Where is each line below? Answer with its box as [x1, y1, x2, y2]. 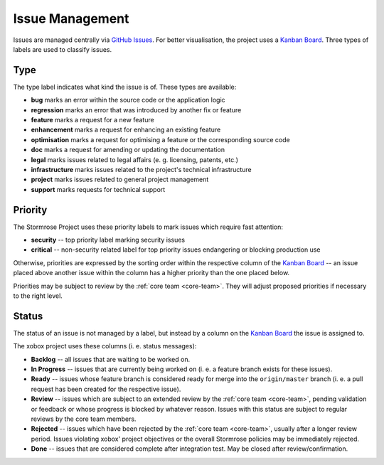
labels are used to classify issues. [13, 45, 112, 53]
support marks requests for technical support [31, 185, 166, 193]
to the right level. [13, 292, 63, 300]
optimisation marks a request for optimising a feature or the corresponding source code [31, 135, 291, 144]
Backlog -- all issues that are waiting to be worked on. [31, 355, 191, 363]
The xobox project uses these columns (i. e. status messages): [13, 342, 197, 351]
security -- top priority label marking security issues [31, 235, 185, 245]
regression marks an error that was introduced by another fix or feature [31, 105, 242, 114]
